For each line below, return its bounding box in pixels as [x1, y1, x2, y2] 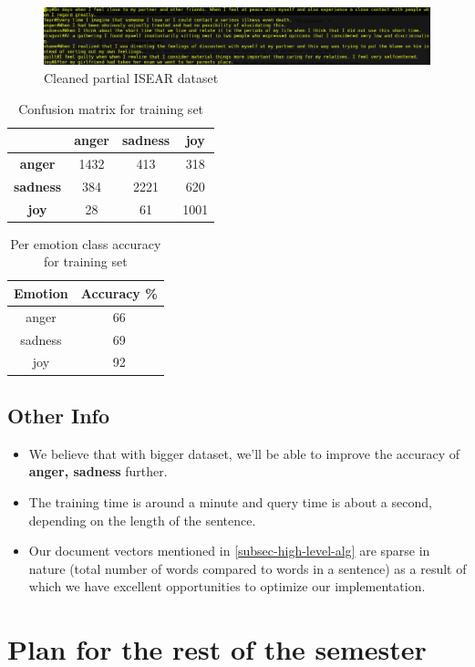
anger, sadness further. [28, 462, 168, 481]
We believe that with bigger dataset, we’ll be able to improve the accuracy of [28, 443, 460, 463]
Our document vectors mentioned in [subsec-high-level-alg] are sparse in [28, 541, 430, 560]
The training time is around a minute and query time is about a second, [28, 492, 432, 511]
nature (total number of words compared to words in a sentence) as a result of [28, 558, 467, 578]
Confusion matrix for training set [18, 99, 204, 118]
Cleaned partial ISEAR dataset [44, 68, 219, 87]
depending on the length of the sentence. [28, 510, 256, 529]
